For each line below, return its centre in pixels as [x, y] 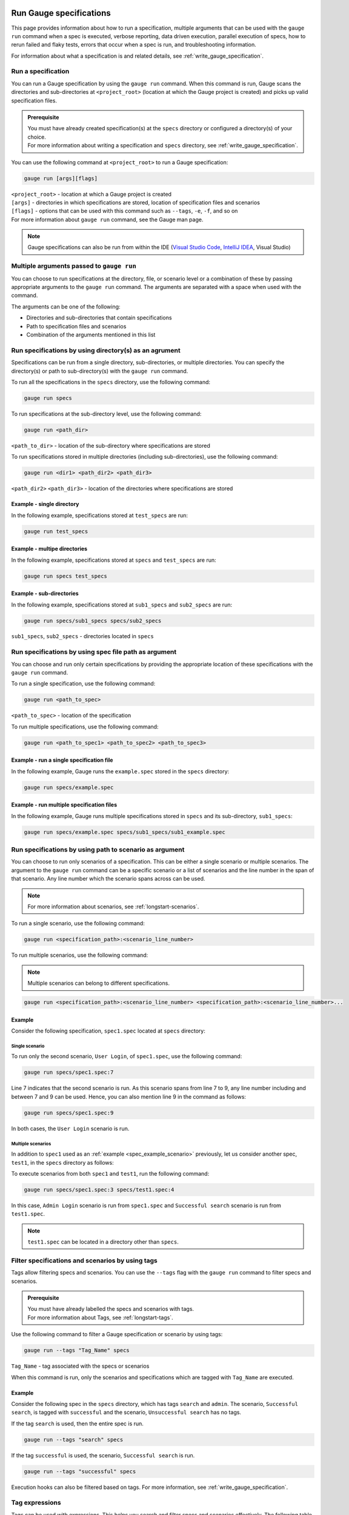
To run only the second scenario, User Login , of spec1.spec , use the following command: [127, 1056]
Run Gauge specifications [61, 13]
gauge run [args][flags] [61, 178]
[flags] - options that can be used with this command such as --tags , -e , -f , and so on [125, 211]
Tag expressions [36, 1503]
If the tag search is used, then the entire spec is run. [77, 1423]
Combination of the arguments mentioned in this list [91, 335]
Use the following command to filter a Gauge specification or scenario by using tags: [117, 1334]
